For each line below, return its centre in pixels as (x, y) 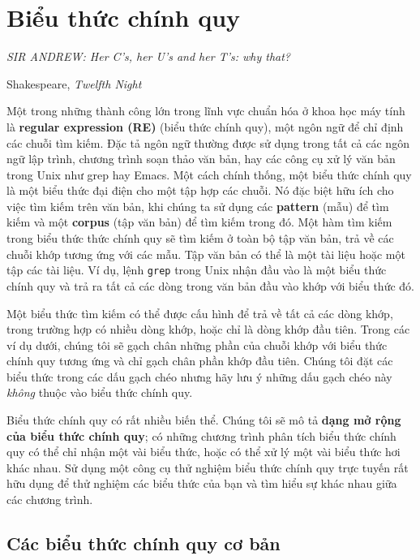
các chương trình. (50, 500)
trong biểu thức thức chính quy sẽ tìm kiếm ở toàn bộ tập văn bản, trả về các (200, 238)
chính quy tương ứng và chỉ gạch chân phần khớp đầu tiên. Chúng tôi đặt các (200, 361)
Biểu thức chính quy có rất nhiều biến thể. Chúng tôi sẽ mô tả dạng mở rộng (204, 420)
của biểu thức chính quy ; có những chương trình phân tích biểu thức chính (201, 435)
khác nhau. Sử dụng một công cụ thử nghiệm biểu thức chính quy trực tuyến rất (208, 467)
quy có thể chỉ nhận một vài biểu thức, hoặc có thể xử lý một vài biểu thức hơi (204, 452)
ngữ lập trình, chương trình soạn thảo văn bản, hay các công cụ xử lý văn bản (201, 159)
